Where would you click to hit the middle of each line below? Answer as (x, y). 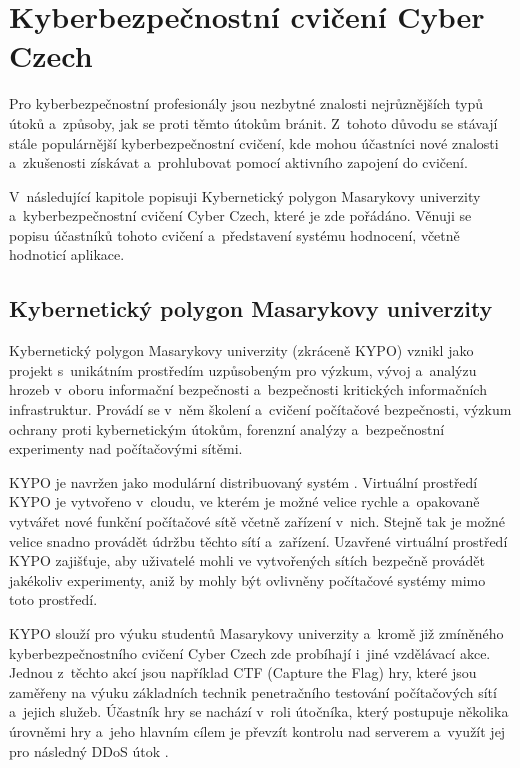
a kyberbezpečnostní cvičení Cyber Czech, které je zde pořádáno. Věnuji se (240, 215)
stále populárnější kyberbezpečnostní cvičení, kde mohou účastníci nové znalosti (254, 142)
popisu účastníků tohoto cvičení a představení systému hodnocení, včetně (234, 234)
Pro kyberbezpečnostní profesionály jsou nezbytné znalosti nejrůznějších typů (246, 103)
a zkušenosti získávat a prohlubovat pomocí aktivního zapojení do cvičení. (238, 162)
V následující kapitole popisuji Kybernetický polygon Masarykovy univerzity (245, 195)
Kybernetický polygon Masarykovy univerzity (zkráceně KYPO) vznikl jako (241, 350)
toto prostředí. (53, 599)
